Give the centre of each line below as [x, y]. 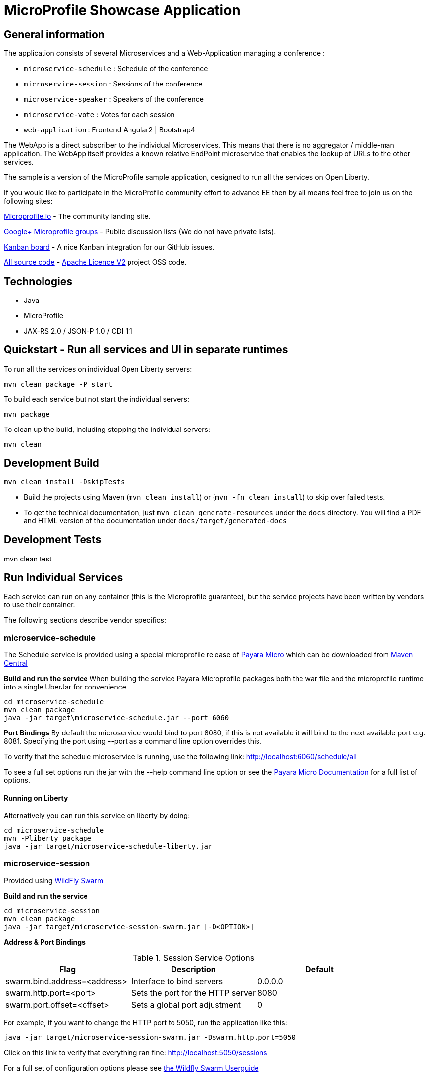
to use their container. [40, 605]
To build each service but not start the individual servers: [97, 399]
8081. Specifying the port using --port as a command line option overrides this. [133, 741]
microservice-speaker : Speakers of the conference [114, 99]
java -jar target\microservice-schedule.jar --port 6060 [117, 718]
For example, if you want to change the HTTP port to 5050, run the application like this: [146, 1023]
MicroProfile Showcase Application [122, 10]
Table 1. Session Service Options [193, 958]
